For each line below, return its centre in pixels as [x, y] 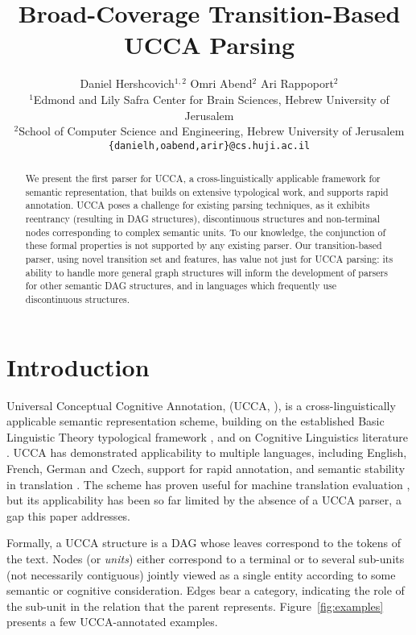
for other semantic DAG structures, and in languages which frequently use [181, 286]
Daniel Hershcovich [127, 83]
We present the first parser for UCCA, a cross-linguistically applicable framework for [203, 178]
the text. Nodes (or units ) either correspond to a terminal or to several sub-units [206, 558]
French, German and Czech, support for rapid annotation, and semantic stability [206, 469]
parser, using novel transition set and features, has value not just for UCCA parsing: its [209, 259]
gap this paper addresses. [68, 515]
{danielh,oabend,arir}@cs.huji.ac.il [209, 145]
